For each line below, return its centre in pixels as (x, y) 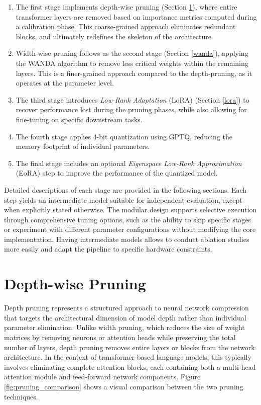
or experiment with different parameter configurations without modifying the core (130, 229)
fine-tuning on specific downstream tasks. (79, 119)
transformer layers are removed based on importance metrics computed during (136, 16)
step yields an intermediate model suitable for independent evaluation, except (123, 199)
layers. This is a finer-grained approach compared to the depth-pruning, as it (134, 73)
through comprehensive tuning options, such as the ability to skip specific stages (127, 219)
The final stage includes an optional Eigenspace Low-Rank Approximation (129, 163)
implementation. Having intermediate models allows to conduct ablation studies (127, 239)
